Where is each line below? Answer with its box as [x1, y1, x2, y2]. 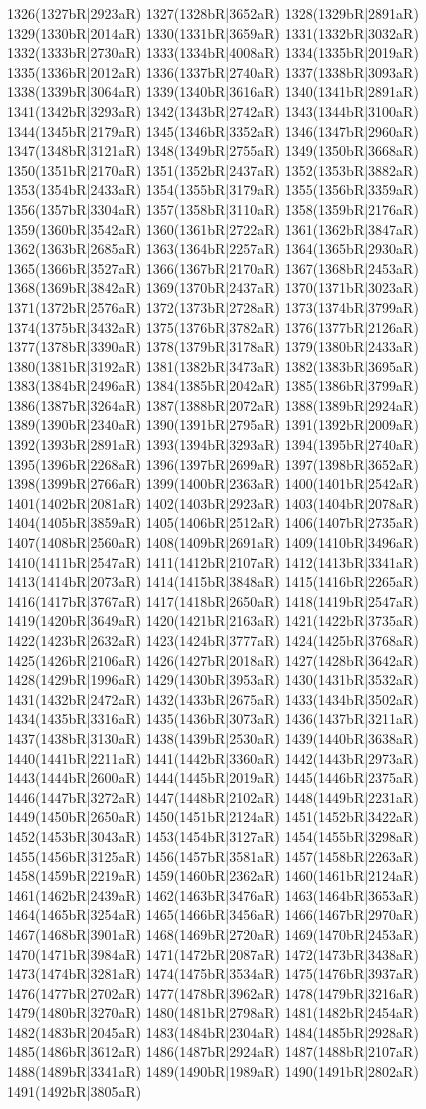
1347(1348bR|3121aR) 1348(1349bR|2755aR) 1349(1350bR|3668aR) [7, 140, 419, 161]
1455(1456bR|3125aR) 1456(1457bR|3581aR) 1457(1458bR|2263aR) [7, 845, 419, 866]
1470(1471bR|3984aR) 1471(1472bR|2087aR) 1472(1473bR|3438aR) [7, 943, 419, 964]
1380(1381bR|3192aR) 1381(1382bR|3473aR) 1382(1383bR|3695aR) [7, 355, 419, 376]
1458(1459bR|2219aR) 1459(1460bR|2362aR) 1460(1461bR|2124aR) [7, 865, 419, 886]
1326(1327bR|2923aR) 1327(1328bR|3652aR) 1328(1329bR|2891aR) [7, 3, 419, 23]
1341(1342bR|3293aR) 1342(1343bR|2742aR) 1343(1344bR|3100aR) [7, 100, 419, 121]
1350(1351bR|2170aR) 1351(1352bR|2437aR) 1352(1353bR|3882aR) [7, 159, 419, 180]
